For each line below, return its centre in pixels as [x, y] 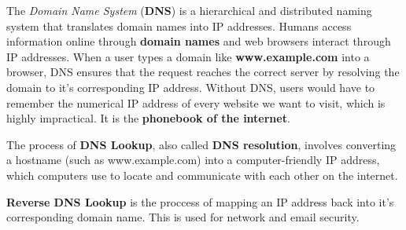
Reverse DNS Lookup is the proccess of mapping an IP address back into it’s [200, 201]
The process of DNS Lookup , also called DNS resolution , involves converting [201, 144]
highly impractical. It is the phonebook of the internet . [148, 118]
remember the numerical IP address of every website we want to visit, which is [196, 102]
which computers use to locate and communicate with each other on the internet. [202, 175]
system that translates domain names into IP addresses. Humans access [179, 26]
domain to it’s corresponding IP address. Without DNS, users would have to [191, 87]
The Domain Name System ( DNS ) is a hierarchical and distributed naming [189, 10]
